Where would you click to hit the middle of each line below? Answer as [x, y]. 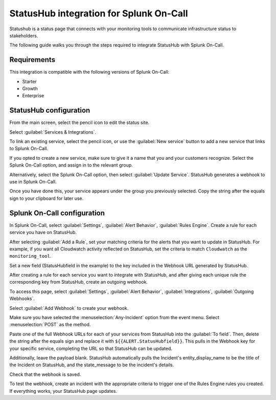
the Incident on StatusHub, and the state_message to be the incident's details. [92, 365]
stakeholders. [24, 35]
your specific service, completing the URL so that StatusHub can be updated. [91, 348]
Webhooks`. [22, 299]
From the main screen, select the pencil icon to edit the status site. [79, 122]
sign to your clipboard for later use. [47, 198]
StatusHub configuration [50, 110]
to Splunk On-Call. [29, 149]
